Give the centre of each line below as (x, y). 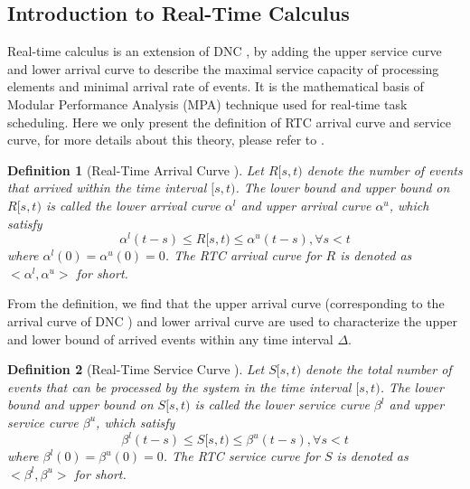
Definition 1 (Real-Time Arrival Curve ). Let (136, 169)
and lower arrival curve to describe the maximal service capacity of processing (223, 68)
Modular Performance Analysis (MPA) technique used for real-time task (207, 103)
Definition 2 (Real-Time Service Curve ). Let (136, 369)
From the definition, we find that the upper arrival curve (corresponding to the (226, 303)
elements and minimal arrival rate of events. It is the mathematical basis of (216, 86)
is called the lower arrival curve (133, 205)
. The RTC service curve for (242, 456)
